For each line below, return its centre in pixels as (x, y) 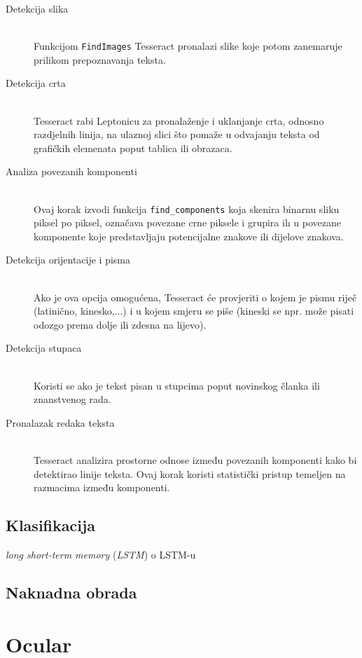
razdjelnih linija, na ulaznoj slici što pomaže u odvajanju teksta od (177, 134)
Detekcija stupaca (44, 348)
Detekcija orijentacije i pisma (68, 260)
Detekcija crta (36, 83)
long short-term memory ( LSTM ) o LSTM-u (101, 554)
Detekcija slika (37, 8)
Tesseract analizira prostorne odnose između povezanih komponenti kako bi (195, 459)
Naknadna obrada (71, 592)
